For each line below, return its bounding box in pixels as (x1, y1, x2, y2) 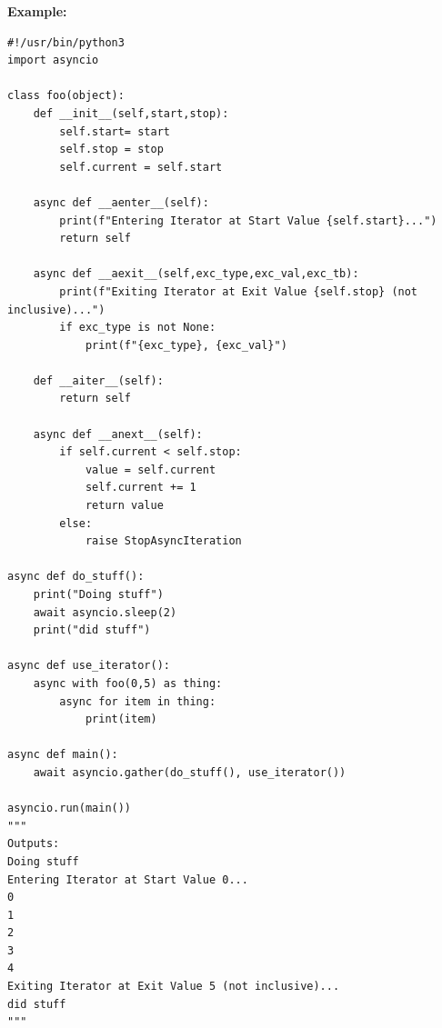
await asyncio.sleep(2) (33, 605, 177, 619)
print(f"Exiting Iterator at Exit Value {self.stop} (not (59, 284, 418, 298)
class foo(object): (7, 89, 125, 103)
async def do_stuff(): (7, 570, 145, 584)
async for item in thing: (59, 694, 216, 708)
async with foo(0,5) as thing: (33, 676, 223, 690)
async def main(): (7, 748, 118, 762)
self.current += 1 (85, 481, 196, 494)
